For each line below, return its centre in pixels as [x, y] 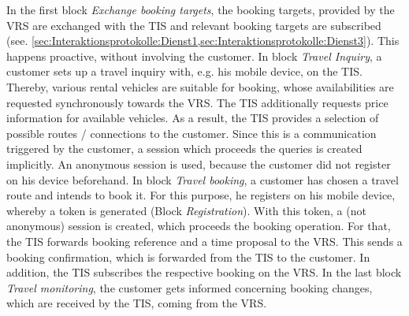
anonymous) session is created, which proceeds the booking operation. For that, [199, 226]
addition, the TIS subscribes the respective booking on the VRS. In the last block [204, 272]
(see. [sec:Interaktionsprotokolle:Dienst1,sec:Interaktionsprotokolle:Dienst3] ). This [203, 41]
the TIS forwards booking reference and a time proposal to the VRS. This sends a [204, 241]
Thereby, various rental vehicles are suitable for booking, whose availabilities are [200, 86]
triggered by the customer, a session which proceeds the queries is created [184, 149]
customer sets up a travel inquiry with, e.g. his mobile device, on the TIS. [184, 71]
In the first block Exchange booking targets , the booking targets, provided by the [201, 9]
